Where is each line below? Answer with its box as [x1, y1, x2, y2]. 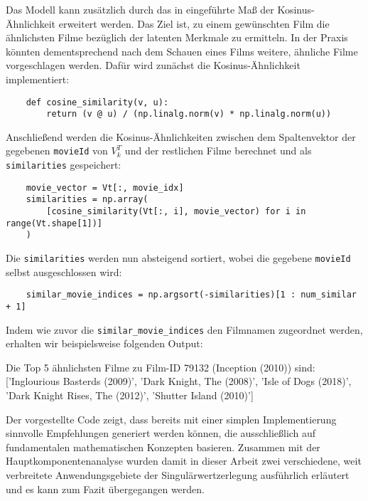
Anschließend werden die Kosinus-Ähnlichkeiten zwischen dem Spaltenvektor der [6, 129, 356, 144]
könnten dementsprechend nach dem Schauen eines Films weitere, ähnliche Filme [6, 43, 358, 58]
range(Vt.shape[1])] [6, 218, 103, 228]
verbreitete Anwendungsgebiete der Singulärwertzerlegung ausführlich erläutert [6, 468, 350, 482]
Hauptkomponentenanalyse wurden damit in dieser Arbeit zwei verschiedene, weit [6, 453, 362, 468]
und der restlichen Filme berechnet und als [124, 143, 312, 158]
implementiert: [6, 71, 70, 86]
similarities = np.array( [26, 194, 148, 205]
